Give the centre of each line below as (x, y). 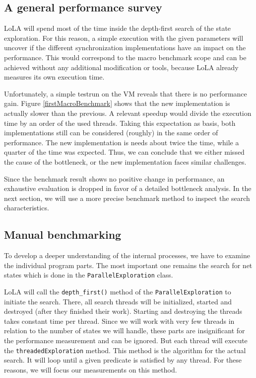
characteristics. (27, 208)
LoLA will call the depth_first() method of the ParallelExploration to (118, 291)
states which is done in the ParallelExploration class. (89, 275)
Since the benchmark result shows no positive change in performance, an (114, 178)
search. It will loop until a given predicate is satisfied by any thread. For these (123, 360)
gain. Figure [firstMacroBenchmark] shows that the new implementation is (117, 103)
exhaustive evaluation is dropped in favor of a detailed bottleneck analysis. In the (128, 188)
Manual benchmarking (63, 235)
